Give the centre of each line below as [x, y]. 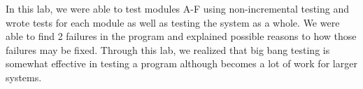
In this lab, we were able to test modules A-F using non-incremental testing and [178, 8]
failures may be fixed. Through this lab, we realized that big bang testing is [168, 49]
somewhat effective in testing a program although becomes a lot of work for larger [181, 63]
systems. [24, 77]
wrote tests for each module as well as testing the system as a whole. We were [173, 22]
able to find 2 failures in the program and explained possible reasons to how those [181, 36]
